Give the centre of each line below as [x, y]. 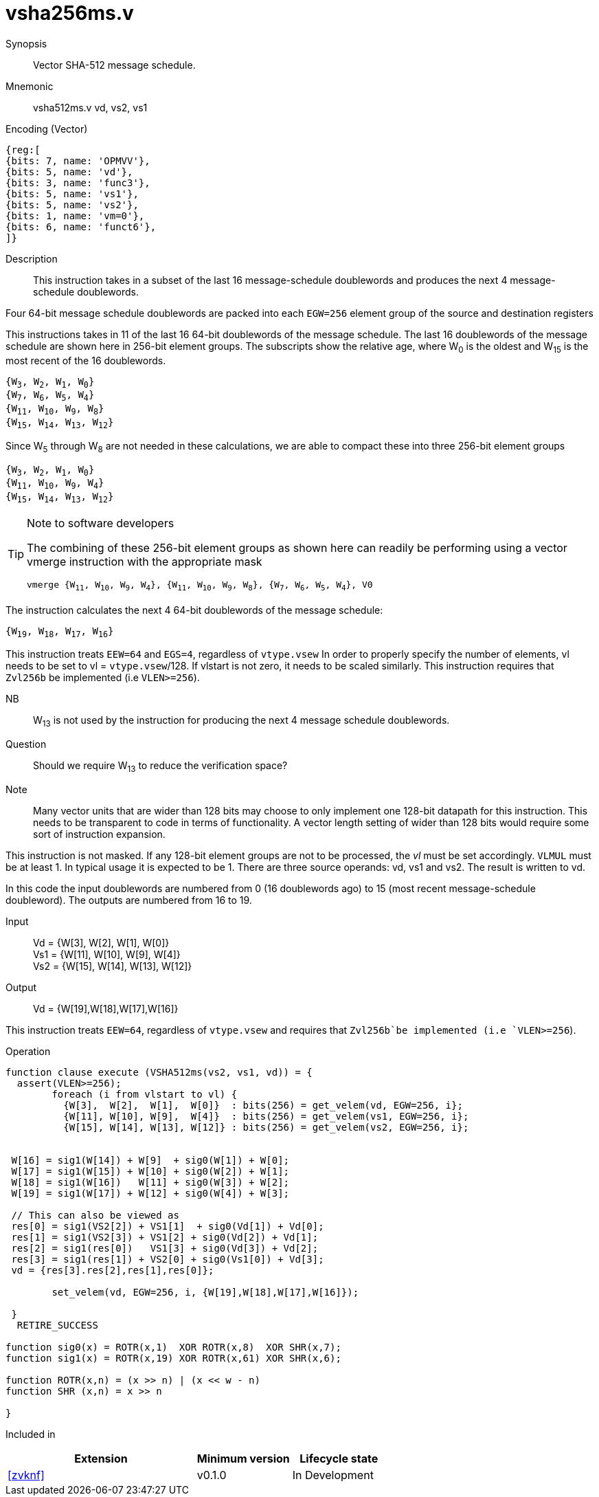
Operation [28, 1051]
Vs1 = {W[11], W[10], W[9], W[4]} [107, 954]
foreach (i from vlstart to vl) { [145, 1094]
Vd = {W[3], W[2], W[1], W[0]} [101, 942]
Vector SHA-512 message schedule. [114, 65]
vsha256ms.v [70, 13]
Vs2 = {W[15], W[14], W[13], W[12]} [113, 966]
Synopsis [26, 43]
